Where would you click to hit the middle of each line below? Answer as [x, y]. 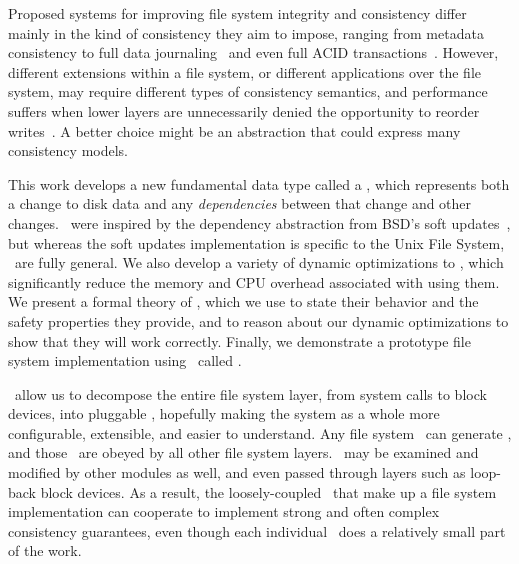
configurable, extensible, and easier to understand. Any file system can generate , [260, 432]
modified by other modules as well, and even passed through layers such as [237, 472]
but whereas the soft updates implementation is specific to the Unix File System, [256, 242]
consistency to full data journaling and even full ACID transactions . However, [253, 52]
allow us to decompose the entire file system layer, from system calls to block [250, 393]
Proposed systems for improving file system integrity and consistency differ [237, 13]
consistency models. [68, 150]
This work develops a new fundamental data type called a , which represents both [259, 183]
